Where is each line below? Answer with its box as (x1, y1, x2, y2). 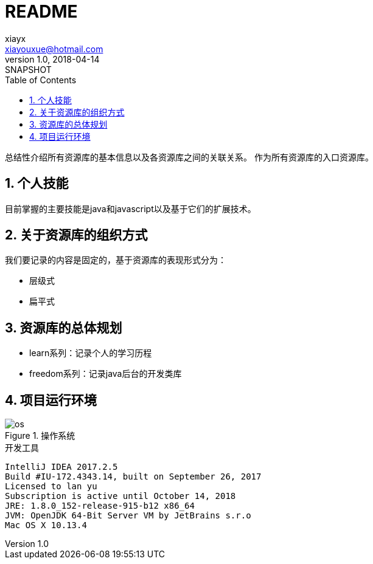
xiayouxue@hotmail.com (5, 43, 103, 54)
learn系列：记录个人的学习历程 (29, 348, 152, 359)
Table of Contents (5, 74, 77, 85)
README (5, 1, 78, 22)
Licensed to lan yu (5, 481, 97, 492)
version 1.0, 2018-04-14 (5, 53, 100, 64)
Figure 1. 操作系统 (5, 430, 75, 441)
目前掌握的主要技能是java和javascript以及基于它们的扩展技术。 (5, 203, 256, 214)
